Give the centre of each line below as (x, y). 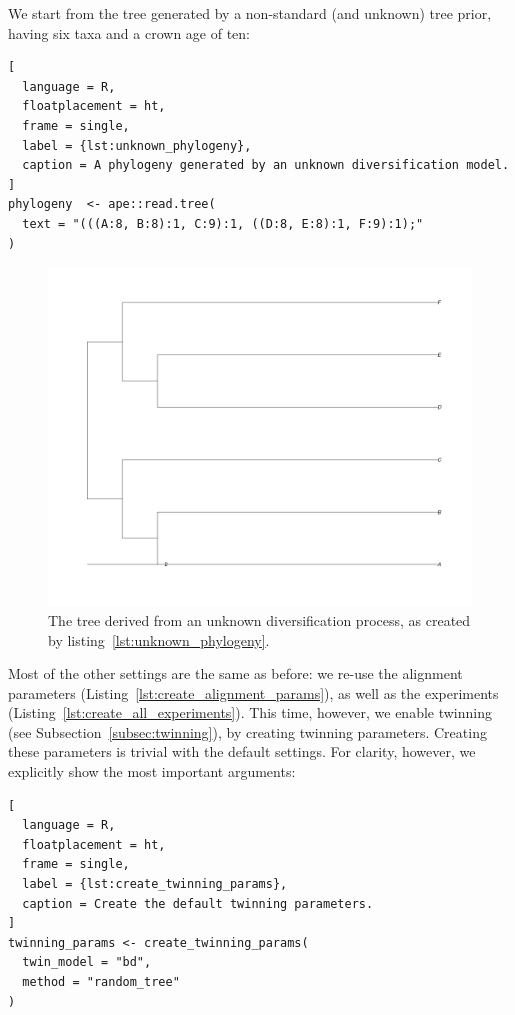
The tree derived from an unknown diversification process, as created (259, 619)
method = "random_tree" (101, 982)
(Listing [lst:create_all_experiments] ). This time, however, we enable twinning (250, 712)
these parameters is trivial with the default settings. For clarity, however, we (242, 751)
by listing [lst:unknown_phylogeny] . (159, 639)
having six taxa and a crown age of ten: (129, 32)
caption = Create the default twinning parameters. (198, 903)
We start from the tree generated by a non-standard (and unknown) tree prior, (250, 13)
